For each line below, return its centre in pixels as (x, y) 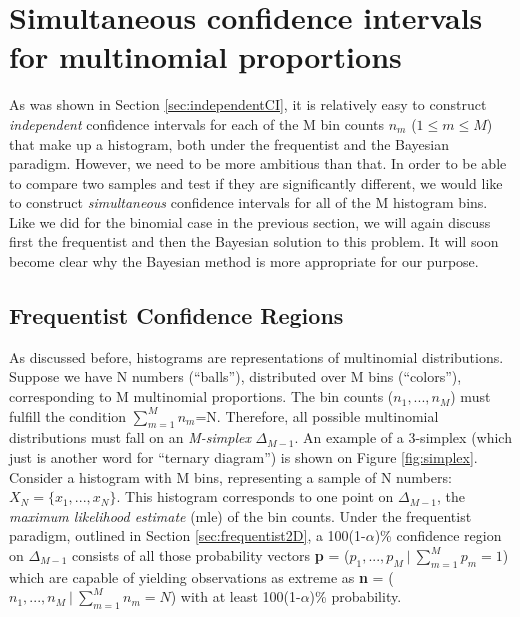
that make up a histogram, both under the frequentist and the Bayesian (229, 143)
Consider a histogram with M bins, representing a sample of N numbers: (230, 476)
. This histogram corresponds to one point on (255, 496)
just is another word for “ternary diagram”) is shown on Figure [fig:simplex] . (243, 457)
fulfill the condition (68, 415)
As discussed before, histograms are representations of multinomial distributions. (256, 356)
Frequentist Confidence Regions (176, 315)
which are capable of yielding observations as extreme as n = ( (201, 576)
